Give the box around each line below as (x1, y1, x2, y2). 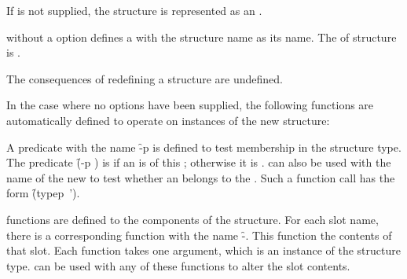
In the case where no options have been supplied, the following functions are (6, 97, 374, 113)
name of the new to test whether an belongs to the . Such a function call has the (6, 169, 395, 185)
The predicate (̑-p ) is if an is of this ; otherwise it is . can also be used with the (6, 154, 391, 171)
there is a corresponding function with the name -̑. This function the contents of (6, 226, 392, 243)
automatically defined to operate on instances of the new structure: (6, 112, 330, 128)
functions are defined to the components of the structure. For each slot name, (6, 211, 379, 227)
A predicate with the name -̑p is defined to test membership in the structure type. (6, 138, 401, 155)
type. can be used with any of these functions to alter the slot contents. (6, 257, 350, 273)
